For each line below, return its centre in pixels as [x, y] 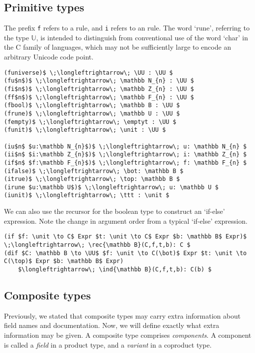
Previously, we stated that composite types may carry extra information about [122, 315]
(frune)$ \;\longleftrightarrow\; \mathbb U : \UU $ [92, 113]
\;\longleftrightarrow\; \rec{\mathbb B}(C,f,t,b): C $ [97, 245]
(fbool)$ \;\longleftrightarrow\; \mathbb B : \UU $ [92, 105]
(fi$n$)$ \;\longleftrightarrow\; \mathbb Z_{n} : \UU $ [99, 89]
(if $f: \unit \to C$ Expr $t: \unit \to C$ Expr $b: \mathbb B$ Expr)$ [125, 237]
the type [16, 37]
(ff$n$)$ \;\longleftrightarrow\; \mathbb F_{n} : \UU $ [99, 97]
